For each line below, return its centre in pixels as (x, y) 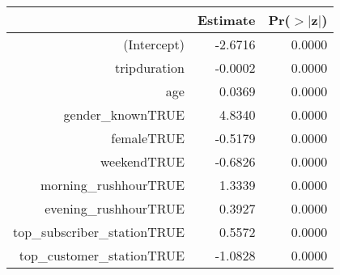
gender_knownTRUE (124, 114)
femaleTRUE (148, 138)
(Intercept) (154, 44)
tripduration (150, 68)
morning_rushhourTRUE (112, 185)
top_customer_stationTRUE (102, 255)
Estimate (226, 20)
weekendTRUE (142, 161)
